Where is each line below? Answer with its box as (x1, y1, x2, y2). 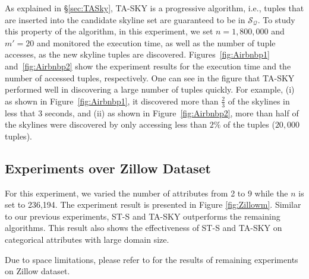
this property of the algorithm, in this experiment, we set (5, 25, 213, 37)
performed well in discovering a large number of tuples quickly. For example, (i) (5, 83, 295, 96)
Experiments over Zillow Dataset (5, 158, 212, 177)
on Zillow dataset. (5, 265, 70, 277)
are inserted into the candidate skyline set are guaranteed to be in (5, 13, 245, 26)
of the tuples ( (223, 118, 275, 131)
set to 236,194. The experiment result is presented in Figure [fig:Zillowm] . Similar (5, 198, 301, 211)
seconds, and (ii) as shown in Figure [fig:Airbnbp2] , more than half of (45, 106, 299, 119)
